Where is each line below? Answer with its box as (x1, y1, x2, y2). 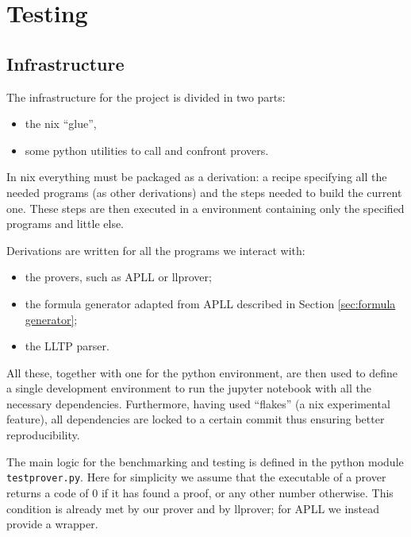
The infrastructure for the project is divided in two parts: (6, 88, 286, 105)
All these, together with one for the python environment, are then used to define (6, 364, 398, 381)
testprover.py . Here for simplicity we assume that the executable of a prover (6, 469, 386, 485)
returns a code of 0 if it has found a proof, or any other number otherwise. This (6, 484, 394, 500)
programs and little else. (6, 215, 125, 232)
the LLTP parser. (25, 338, 109, 354)
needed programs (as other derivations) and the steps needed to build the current (6, 184, 402, 200)
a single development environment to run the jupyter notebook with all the (6, 380, 371, 396)
